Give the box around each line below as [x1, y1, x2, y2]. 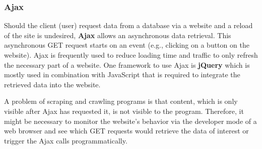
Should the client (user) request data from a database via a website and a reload [4, 20, 253, 31]
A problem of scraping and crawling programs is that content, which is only [4, 96, 238, 106]
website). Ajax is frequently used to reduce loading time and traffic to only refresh [4, 50, 258, 60]
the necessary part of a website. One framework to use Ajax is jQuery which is [4, 59, 250, 70]
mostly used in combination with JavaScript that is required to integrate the [4, 69, 240, 80]
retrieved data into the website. [4, 79, 101, 89]
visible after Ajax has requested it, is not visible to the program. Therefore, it [4, 105, 244, 116]
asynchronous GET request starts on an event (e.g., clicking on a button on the [4, 40, 249, 50]
